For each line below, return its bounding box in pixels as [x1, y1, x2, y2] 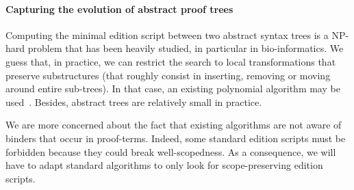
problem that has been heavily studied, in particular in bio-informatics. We [27, 41, 344, 55]
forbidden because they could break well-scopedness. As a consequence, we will [5, 144, 336, 159]
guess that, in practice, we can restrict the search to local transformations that [5, 54, 336, 68]
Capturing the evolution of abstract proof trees [5, 1, 233, 16]
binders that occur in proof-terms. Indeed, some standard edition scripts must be [5, 131, 346, 145]
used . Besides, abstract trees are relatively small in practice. [5, 94, 262, 109]
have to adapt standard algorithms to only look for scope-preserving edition [5, 158, 323, 172]
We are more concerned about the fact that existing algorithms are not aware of [5, 118, 342, 132]
